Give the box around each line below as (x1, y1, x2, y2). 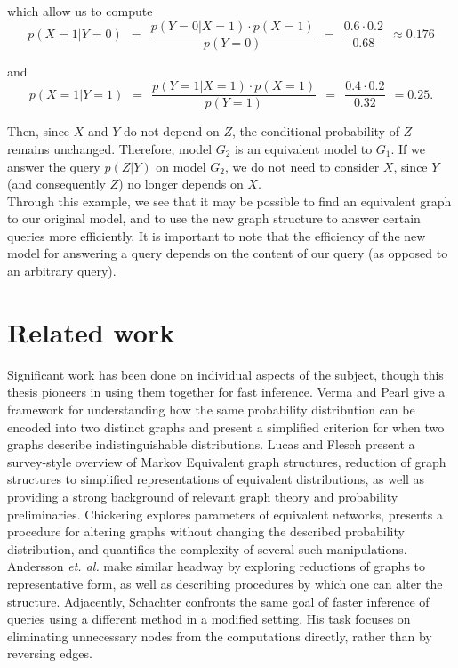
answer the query (7, 157, 100, 175)
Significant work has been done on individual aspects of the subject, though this (7, 365, 444, 383)
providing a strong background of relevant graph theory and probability (7, 487, 398, 505)
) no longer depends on (118, 174, 244, 193)
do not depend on (124, 122, 220, 141)
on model (156, 157, 206, 175)
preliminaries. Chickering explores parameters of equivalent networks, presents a (7, 504, 443, 523)
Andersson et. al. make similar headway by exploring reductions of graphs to (7, 557, 426, 575)
